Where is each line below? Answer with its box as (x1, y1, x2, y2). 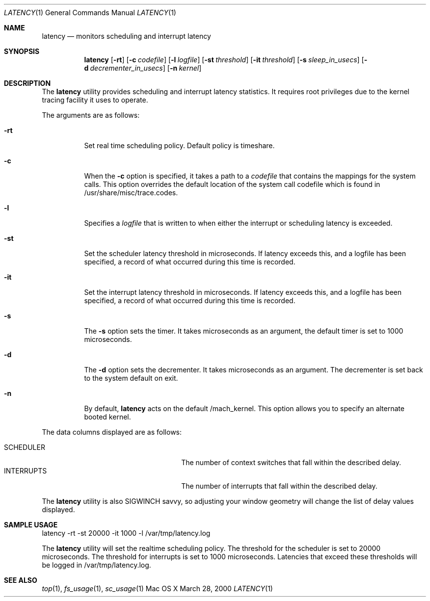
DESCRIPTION (4, 79, 51, 87)
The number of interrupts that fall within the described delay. (181, 482, 377, 490)
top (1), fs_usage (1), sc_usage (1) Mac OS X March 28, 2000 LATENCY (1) (42, 584, 273, 593)
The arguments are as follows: (42, 111, 140, 119)
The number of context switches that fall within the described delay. (181, 458, 401, 467)
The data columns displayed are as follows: (42, 428, 182, 436)
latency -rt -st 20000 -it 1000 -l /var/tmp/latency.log (42, 529, 211, 537)
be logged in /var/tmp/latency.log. (42, 561, 151, 569)
